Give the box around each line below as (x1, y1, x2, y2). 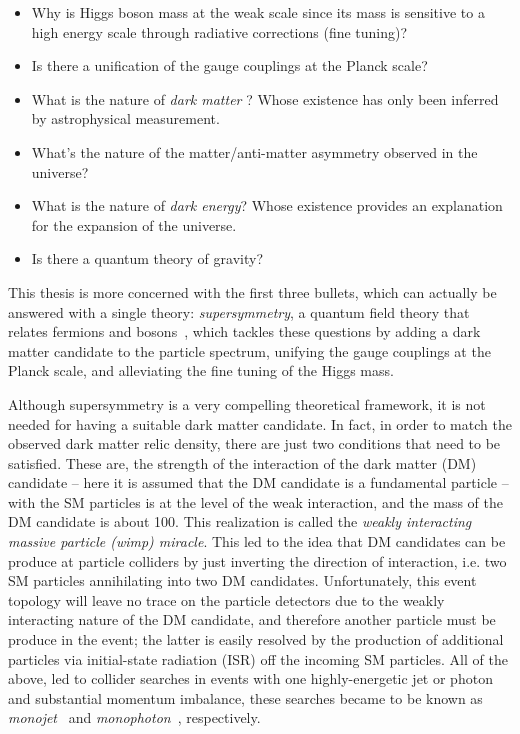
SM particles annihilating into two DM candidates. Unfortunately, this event (8, 570, 477, 591)
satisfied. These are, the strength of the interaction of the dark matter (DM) (8, 452, 477, 473)
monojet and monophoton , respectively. (8, 707, 261, 728)
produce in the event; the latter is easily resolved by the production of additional (8, 629, 504, 650)
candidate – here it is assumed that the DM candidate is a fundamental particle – (8, 472, 509, 493)
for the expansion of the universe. (31, 214, 237, 235)
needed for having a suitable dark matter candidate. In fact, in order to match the (8, 413, 512, 434)
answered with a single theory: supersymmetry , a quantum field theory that (8, 301, 470, 322)
